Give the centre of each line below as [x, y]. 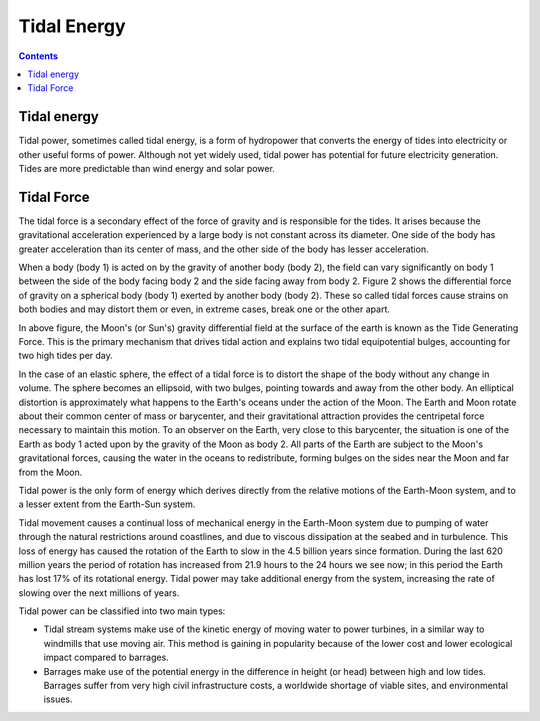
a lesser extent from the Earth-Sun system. [107, 504]
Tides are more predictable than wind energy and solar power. [146, 169]
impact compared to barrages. [106, 657]
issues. [58, 699]
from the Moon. [50, 472]
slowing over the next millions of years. [99, 592]
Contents [38, 56]
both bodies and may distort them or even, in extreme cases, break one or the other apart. [204, 309]
